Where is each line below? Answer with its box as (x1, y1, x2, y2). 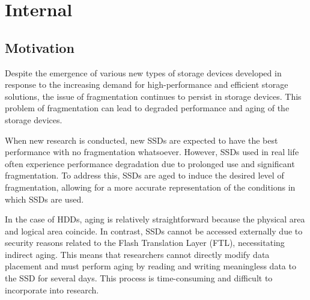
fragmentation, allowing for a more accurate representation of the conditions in (5, 180, 296, 193)
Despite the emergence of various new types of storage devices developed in (5, 66, 282, 79)
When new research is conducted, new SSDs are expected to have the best (5, 133, 278, 146)
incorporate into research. (5, 283, 99, 296)
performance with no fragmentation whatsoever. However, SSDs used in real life (5, 145, 299, 158)
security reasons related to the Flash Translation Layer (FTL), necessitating (5, 236, 285, 249)
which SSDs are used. (5, 192, 84, 205)
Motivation (5, 38, 74, 57)
